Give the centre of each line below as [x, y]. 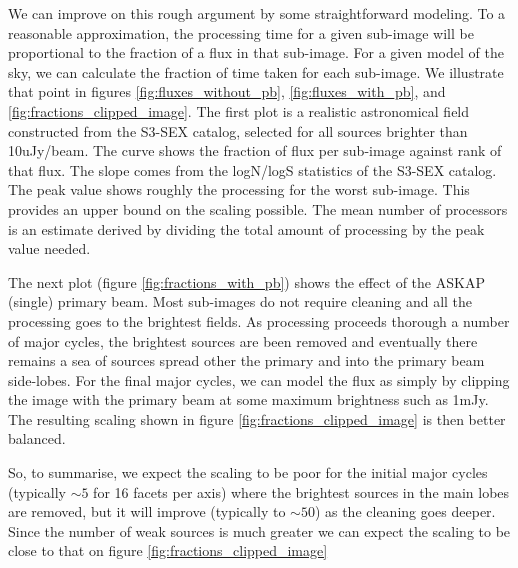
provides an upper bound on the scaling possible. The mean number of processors [258, 208]
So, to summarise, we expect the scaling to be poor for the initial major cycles [248, 472]
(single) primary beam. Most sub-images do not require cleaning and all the [240, 301]
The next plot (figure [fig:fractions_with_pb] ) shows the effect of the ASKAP [246, 281]
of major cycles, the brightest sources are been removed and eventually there [243, 340]
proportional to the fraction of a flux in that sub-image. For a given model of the [256, 52]
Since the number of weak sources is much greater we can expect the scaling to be [259, 530]
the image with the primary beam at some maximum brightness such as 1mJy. [248, 399]
